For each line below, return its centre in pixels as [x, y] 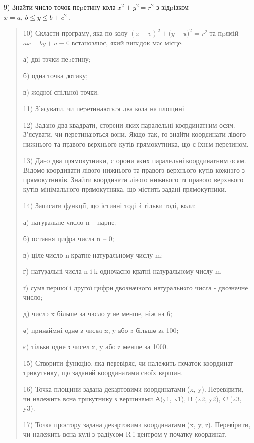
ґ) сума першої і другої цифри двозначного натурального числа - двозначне [136, 287]
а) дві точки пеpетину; [57, 59]
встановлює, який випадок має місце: [127, 42]
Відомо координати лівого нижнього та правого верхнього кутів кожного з [134, 170]
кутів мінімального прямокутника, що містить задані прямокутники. [125, 189]
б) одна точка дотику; [56, 75]
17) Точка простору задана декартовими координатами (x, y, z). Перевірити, [137, 424]
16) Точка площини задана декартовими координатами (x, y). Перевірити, [133, 389]
